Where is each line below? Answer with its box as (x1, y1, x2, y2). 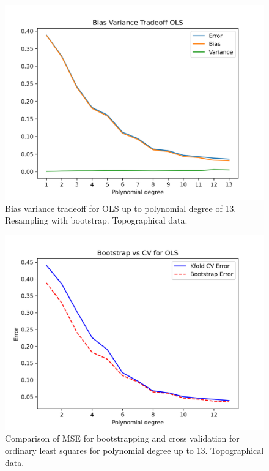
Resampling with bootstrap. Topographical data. (5, 214, 188, 227)
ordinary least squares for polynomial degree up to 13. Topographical (5, 443, 264, 456)
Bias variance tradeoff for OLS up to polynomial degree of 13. (5, 202, 237, 214)
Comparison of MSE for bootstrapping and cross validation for (5, 432, 240, 445)
